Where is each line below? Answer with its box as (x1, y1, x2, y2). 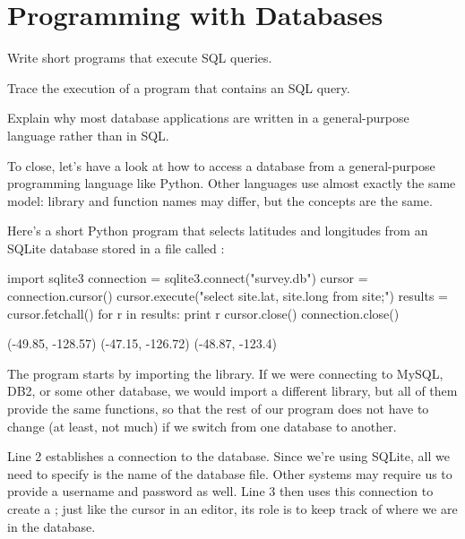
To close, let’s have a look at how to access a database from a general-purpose (7, 156, 435, 175)
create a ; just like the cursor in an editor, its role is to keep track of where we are (7, 500, 458, 518)
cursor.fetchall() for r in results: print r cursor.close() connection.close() (7, 304, 400, 322)
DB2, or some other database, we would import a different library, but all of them (7, 381, 458, 400)
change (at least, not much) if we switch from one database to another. (7, 416, 397, 435)
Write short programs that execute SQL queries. (7, 48, 272, 67)
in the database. (7, 517, 96, 535)
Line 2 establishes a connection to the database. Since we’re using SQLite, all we (7, 447, 450, 466)
